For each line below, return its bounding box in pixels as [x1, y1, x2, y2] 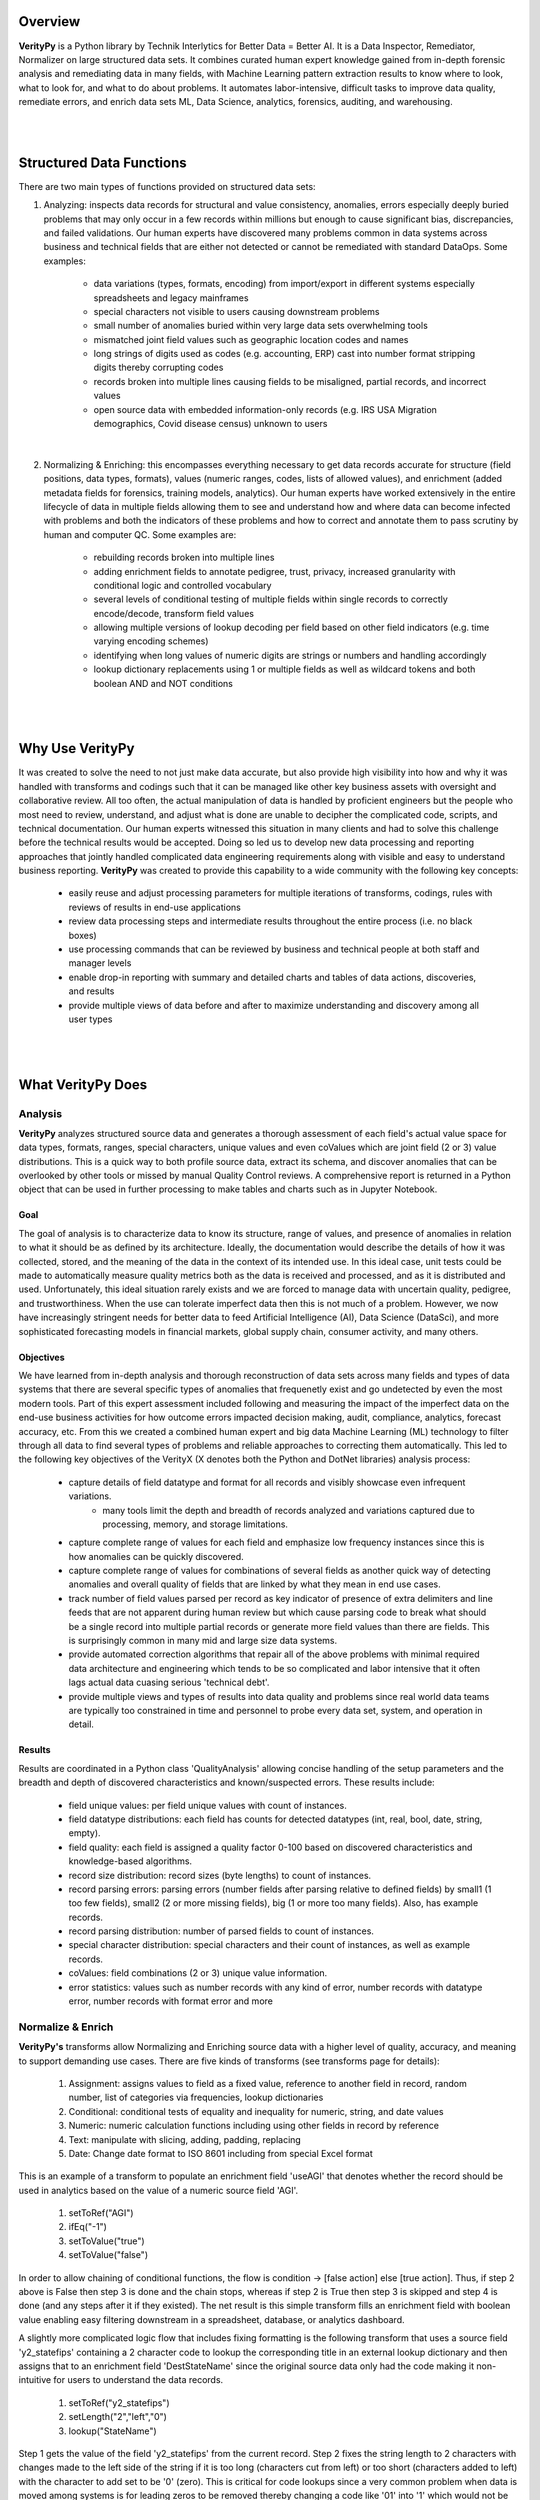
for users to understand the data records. [53, 2374, 224, 2386]
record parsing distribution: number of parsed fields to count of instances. [68, 1925, 375, 1937]
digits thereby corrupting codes [93, 361, 224, 374]
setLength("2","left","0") [68, 2411, 167, 2423]
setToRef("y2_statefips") [68, 2396, 170, 2409]
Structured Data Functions [18, 154, 187, 171]
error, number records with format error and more [68, 1995, 274, 2007]
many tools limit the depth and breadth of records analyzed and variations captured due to [102, 1504, 475, 1516]
